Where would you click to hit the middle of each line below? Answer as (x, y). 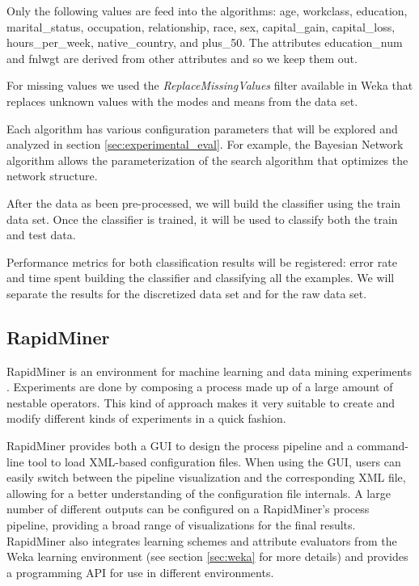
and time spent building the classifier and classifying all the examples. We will (201, 278)
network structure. (52, 176)
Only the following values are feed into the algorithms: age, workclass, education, (207, 11)
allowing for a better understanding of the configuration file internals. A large (199, 493)
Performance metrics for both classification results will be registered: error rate (202, 261)
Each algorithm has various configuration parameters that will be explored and (202, 128)
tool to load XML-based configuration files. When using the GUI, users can (214, 461)
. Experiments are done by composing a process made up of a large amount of (200, 387)
